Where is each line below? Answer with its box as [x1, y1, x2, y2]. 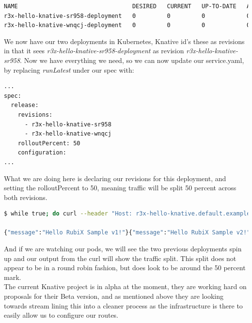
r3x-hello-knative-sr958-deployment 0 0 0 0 [4, 12, 251, 19]
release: [11, 102, 39, 109]
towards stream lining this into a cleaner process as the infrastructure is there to [4, 300, 243, 310]
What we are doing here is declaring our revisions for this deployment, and [4, 173, 226, 183]
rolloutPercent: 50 [17, 139, 80, 147]
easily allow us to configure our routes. [4, 310, 119, 320]
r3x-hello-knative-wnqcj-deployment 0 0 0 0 [4, 22, 251, 29]
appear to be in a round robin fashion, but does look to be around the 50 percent [4, 262, 246, 273]
